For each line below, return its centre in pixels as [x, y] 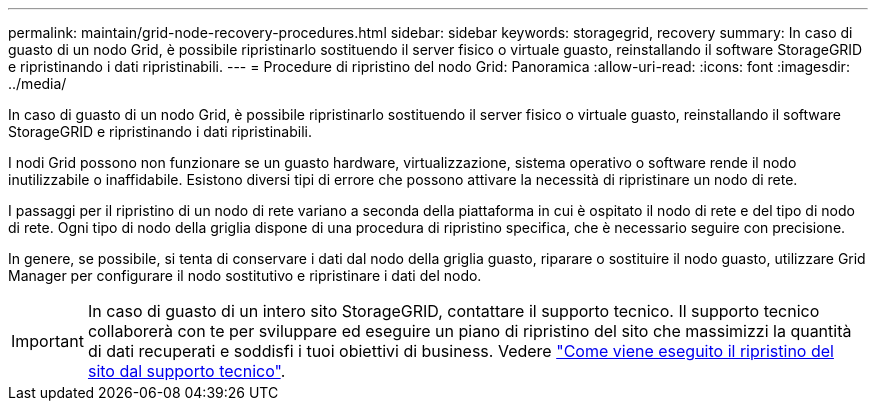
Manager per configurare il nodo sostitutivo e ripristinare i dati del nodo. [245, 275]
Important [47, 341]
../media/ [37, 83]
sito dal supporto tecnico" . [186, 371]
